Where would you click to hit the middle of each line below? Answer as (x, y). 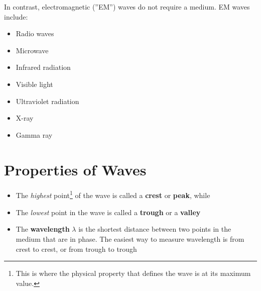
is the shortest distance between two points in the (155, 229)
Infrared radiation (43, 67)
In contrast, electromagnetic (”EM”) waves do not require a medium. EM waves (127, 7)
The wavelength (43, 229)
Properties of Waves (75, 169)
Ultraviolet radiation (47, 101)
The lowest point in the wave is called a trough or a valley (108, 212)
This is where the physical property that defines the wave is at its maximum (133, 273)
